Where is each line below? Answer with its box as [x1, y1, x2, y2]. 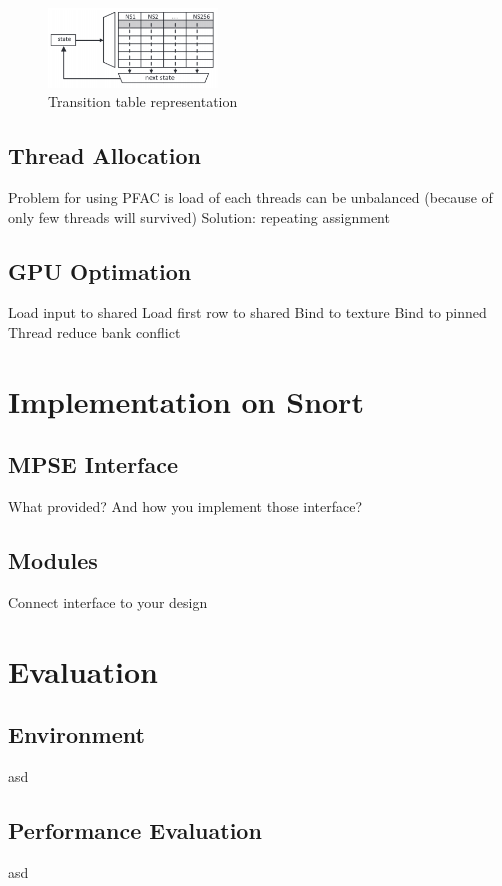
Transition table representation [48, 91, 238, 112]
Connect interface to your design [8, 592, 208, 613]
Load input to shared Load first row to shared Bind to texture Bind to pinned [8, 302, 487, 323]
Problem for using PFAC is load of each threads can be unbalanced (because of [8, 187, 493, 208]
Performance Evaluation [8, 815, 262, 846]
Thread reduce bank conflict [8, 322, 181, 343]
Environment [8, 719, 145, 750]
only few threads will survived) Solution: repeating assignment [8, 206, 390, 227]
